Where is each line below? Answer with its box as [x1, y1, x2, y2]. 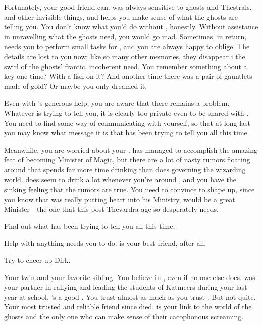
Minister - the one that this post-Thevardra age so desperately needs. [4, 204, 219, 214]
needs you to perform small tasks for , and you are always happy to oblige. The [4, 41, 250, 52]
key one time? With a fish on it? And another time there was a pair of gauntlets [4, 71, 252, 81]
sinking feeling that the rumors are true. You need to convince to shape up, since [4, 184, 255, 195]
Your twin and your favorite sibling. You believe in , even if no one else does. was [4, 271, 255, 282]
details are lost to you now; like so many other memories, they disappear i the [4, 51, 245, 61]
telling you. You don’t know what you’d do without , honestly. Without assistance [4, 21, 258, 32]
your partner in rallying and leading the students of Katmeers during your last [4, 282, 247, 292]
